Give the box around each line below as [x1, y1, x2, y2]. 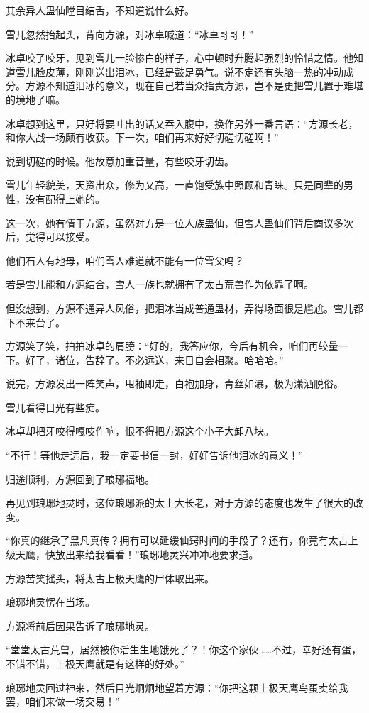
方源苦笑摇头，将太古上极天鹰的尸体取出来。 [6, 570, 214, 585]
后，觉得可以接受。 [6, 229, 95, 244]
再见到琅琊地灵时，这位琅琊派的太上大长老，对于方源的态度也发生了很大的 [6, 495, 353, 510]
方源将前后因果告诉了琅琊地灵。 [6, 618, 155, 633]
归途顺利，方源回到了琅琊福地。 [6, 471, 155, 486]
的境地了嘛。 [6, 92, 65, 106]
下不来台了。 [6, 314, 65, 329]
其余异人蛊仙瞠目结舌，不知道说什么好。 [6, 3, 194, 17]
